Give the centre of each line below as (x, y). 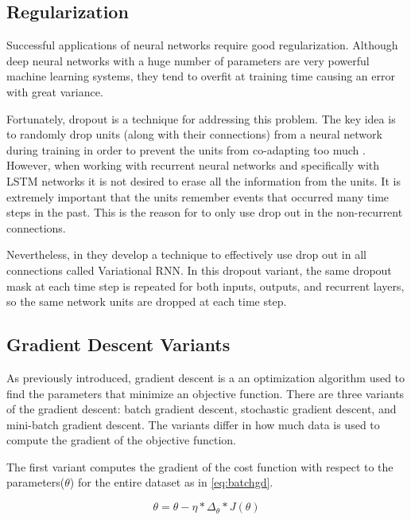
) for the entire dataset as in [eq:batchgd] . (171, 482)
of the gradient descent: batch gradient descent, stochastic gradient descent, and (202, 409)
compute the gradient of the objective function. (122, 440)
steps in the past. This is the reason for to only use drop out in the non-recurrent (205, 212)
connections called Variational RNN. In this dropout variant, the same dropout (199, 270)
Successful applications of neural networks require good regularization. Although (202, 45)
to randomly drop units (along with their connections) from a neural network (194, 134)
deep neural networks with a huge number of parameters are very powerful (188, 60)
